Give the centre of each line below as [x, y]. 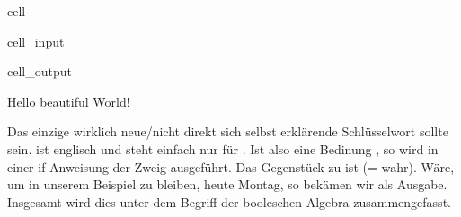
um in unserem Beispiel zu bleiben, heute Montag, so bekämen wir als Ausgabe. [227, 184]
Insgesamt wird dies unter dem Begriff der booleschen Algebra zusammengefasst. [229, 201]
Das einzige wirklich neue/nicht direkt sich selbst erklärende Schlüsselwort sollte [228, 131]
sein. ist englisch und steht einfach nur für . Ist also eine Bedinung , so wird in [223, 148]
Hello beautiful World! [69, 101]
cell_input [36, 41]
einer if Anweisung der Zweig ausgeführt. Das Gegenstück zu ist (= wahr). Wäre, [231, 166]
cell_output [40, 71]
